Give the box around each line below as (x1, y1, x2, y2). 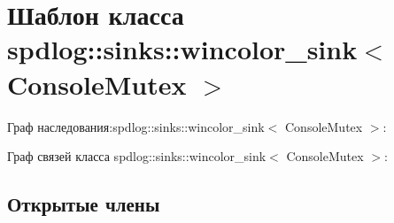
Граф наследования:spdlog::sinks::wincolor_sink (7, 117, 265, 135)
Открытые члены (7, 190, 160, 218)
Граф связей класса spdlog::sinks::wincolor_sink (7, 147, 267, 165)
